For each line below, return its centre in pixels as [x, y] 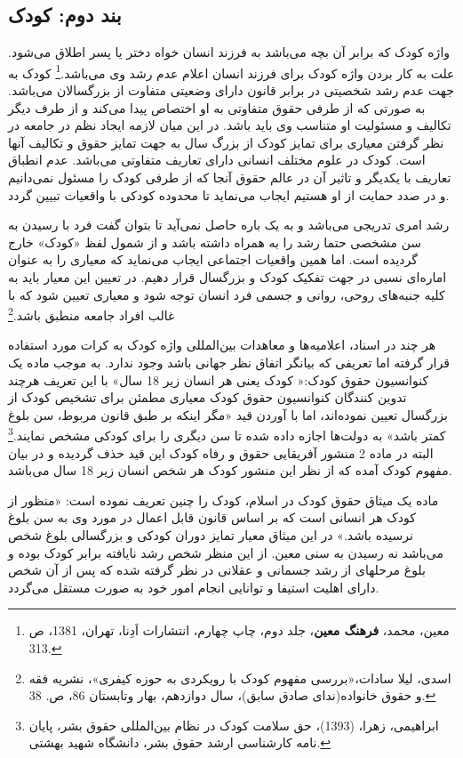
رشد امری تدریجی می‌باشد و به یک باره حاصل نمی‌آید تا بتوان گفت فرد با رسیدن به [229, 225]
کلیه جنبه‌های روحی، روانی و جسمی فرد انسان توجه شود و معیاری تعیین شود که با [227, 294]
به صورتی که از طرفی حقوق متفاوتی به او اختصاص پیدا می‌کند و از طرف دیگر [217, 107]
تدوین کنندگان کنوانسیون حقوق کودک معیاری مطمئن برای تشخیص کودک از [208, 397]
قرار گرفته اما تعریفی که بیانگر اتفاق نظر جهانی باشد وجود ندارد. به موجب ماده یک [229, 363]
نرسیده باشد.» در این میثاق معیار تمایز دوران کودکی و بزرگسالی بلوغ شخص [211, 535]
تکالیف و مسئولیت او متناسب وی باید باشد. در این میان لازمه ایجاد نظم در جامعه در [230, 125]
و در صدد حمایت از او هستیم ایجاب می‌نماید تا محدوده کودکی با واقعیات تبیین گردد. [229, 194]
